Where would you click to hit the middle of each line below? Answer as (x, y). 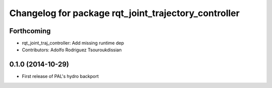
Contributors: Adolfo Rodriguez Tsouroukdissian (72, 50)
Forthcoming (30, 31)
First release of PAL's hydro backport (60, 76)
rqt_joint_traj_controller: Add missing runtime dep (73, 43)
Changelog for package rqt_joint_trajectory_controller (124, 13)
